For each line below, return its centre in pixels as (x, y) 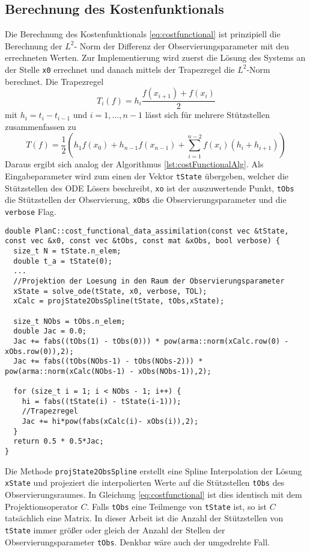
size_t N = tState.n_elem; (67, 251)
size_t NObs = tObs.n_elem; (69, 321)
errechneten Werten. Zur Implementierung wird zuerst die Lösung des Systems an (155, 57)
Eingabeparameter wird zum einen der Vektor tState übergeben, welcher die (147, 176)
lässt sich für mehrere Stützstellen (208, 115)
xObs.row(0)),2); (39, 351)
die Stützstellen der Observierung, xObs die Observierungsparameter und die (146, 200)
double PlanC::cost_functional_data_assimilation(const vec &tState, (147, 231)
